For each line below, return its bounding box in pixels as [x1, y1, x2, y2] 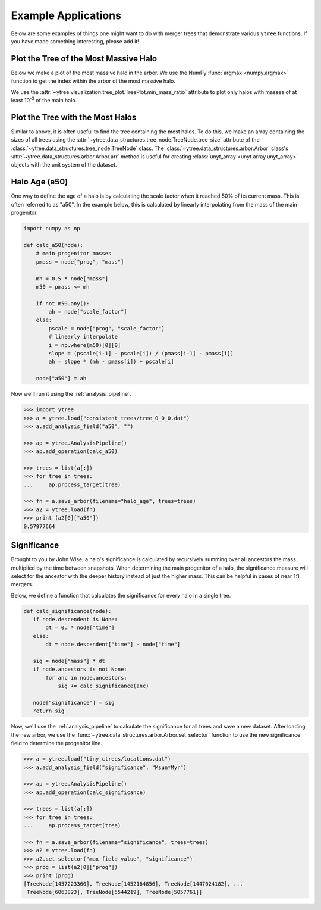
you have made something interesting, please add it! [11, 37, 140, 45]
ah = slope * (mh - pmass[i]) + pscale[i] [48, 358, 175, 365]
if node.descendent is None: [33, 616, 118, 623]
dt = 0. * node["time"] [45, 624, 115, 631]
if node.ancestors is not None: [33, 666, 127, 673]
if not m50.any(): [36, 300, 90, 307]
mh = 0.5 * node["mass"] [36, 275, 109, 282]
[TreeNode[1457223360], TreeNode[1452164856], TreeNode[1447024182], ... [23, 880, 243, 887]
